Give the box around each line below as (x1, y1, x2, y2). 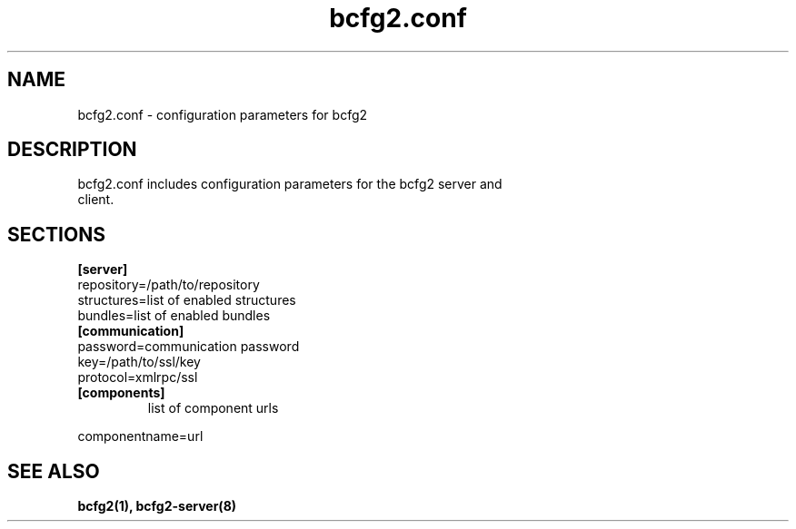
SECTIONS (7, 222, 105, 246)
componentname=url (77, 428, 204, 445)
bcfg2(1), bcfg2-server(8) (77, 498, 237, 514)
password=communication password (77, 338, 300, 355)
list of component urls (147, 400, 279, 416)
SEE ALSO (7, 459, 100, 483)
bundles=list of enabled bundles (77, 308, 271, 324)
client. (77, 191, 114, 208)
